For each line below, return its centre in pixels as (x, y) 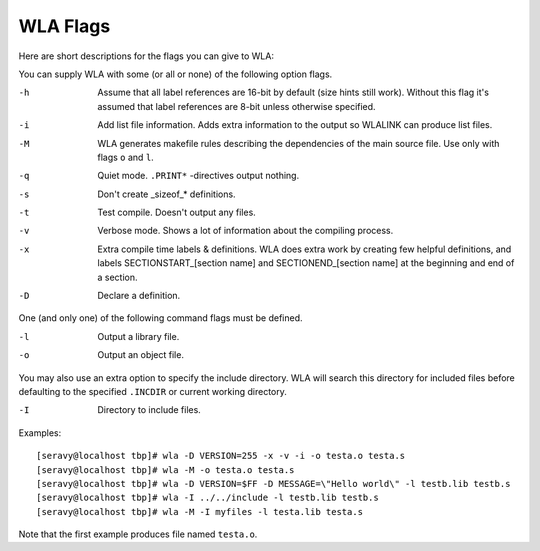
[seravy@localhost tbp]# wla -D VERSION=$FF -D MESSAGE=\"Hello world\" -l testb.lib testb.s (273, 483)
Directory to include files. (149, 410)
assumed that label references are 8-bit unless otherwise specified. (236, 106)
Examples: (40, 432)
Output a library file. (138, 336)
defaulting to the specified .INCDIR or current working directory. (152, 391)
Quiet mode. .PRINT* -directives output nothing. (198, 176)
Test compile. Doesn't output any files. (177, 212)
